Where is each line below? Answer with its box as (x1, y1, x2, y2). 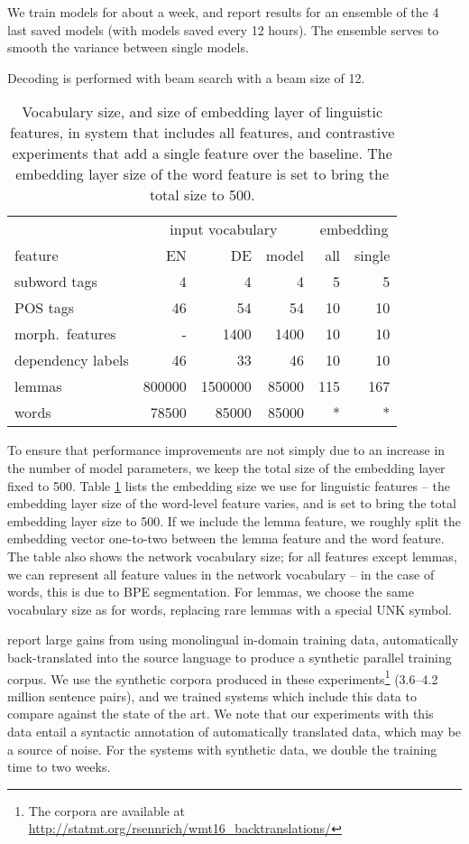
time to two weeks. (7, 757, 111, 776)
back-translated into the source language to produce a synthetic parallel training (7, 647, 452, 666)
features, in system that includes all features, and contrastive (9, 122, 395, 144)
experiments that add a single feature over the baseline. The (12, 143, 392, 164)
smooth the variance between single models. (7, 38, 249, 57)
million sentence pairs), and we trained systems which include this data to (7, 686, 417, 705)
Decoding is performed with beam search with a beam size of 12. (7, 68, 365, 87)
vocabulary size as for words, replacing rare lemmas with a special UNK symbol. (7, 599, 452, 618)
